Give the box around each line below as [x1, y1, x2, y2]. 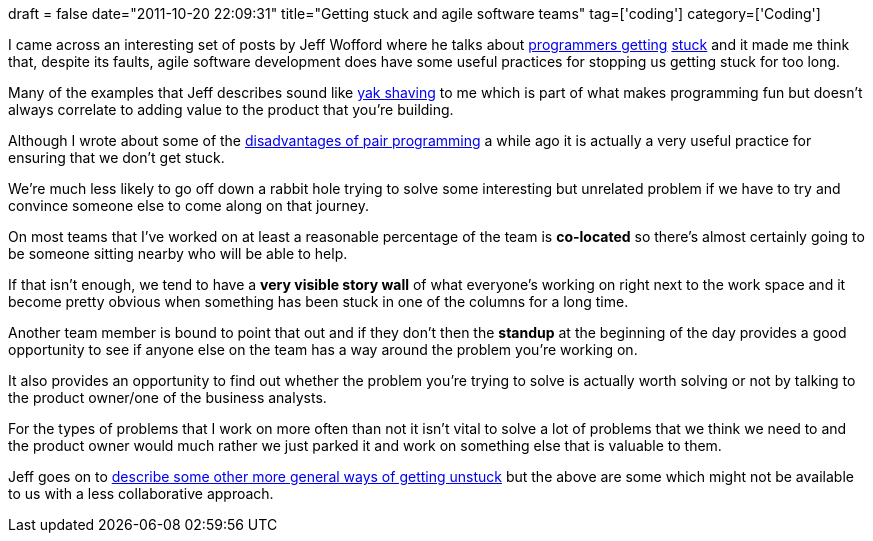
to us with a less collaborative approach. [8, 485, 274, 502]
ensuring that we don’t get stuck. [8, 149, 225, 166]
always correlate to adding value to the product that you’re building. [8, 101, 454, 118]
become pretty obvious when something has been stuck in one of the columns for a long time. [8, 293, 629, 310]
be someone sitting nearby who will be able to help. [8, 245, 348, 262]
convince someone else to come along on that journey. [8, 197, 369, 214]
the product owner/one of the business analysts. [8, 389, 327, 406]
